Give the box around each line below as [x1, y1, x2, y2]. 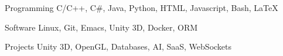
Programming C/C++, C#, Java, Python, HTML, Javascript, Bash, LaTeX [5, 2, 278, 13]
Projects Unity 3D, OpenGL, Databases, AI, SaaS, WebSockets [5, 40, 232, 53]
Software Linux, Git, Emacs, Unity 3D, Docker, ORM [5, 21, 198, 33]
